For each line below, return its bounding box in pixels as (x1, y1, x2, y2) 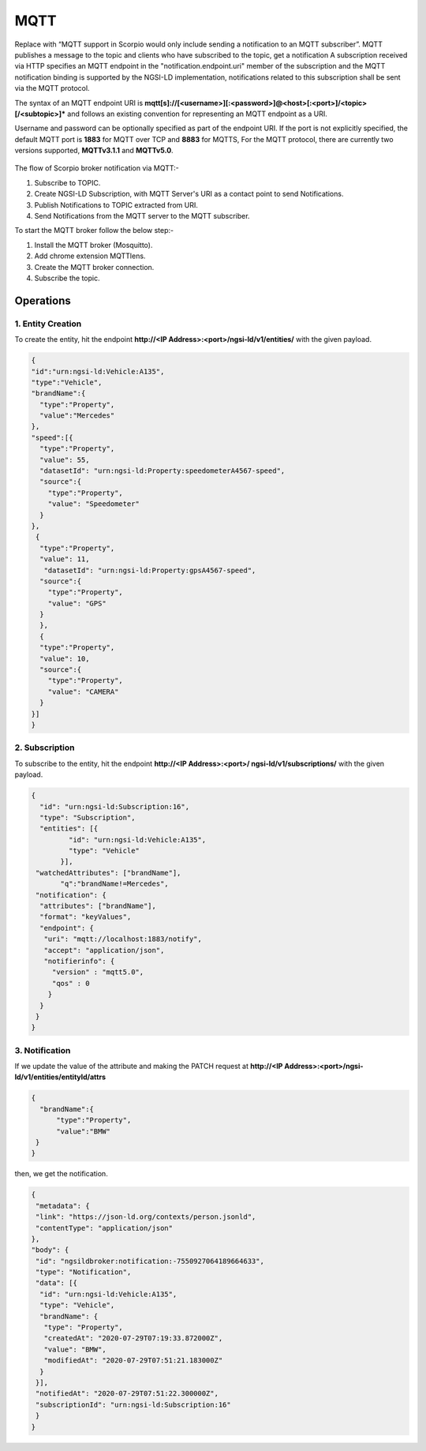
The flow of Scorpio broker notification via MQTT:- (14, 163, 179, 173)
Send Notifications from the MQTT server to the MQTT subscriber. (34, 212, 250, 221)
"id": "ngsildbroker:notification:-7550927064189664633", (35, 1256, 264, 1265)
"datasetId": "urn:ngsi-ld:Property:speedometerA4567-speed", (39, 467, 286, 475)
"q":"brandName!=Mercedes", (60, 879, 169, 888)
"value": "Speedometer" (47, 500, 140, 508)
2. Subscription (14, 742, 75, 753)
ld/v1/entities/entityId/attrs (14, 1072, 106, 1082)
